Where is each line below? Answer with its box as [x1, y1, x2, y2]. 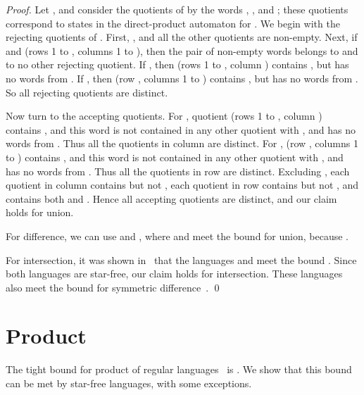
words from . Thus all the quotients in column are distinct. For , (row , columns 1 [6, 136, 358, 151]
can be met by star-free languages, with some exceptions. [6, 376, 252, 390]
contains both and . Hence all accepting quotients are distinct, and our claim [6, 191, 337, 206]
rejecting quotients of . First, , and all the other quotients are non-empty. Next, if [6, 30, 358, 44]
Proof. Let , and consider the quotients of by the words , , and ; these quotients [6, 2, 349, 16]
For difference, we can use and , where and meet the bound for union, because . [6, 228, 349, 243]
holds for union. [6, 205, 74, 220]
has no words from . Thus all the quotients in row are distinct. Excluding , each [6, 163, 350, 178]
